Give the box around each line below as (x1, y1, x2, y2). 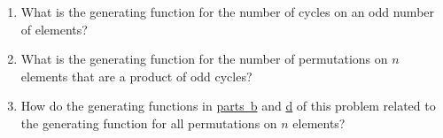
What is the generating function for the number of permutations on (20, 50, 388, 68)
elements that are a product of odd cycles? (20, 66, 253, 85)
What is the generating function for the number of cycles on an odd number (20, 3, 435, 20)
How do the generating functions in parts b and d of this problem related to (20, 96, 436, 115)
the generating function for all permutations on (20, 113, 277, 132)
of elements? (20, 19, 88, 38)
